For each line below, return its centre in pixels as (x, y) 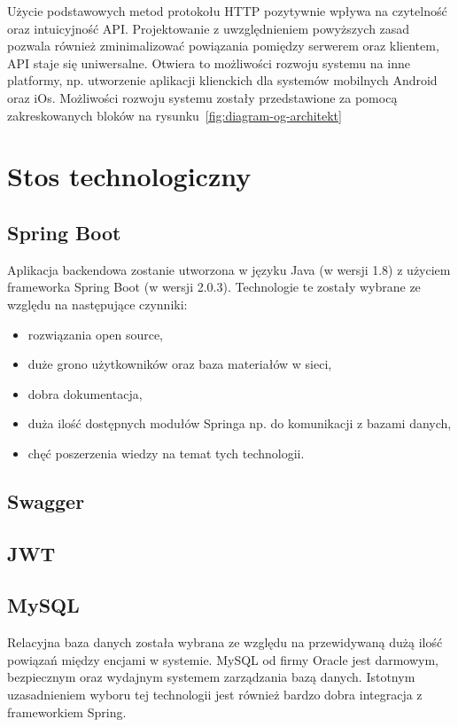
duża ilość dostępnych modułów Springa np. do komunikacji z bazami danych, (240, 423)
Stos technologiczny (129, 176)
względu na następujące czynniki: (97, 304)
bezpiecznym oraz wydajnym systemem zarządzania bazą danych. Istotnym (211, 677)
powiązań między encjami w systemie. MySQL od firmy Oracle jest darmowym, (223, 659)
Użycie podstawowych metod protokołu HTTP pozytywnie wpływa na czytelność (227, 11)
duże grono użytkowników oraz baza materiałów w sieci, (180, 364)
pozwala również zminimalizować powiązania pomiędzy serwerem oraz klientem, (223, 46)
